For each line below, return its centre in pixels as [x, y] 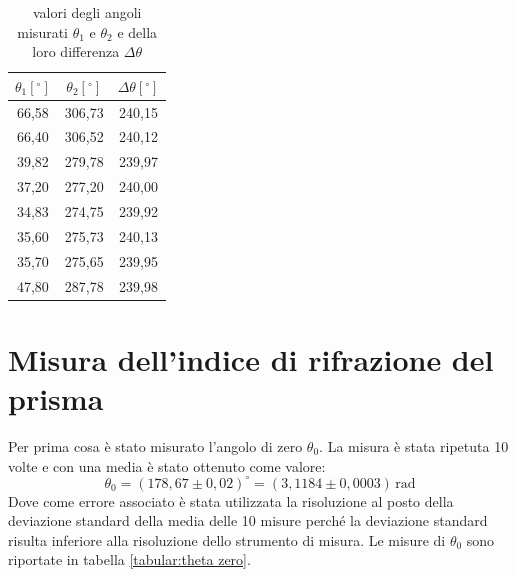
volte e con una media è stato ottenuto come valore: [167, 465]
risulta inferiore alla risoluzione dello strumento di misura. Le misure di [227, 539]
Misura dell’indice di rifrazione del [251, 358]
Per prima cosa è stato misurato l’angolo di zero [155, 445]
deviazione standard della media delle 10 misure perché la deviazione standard [248, 520]
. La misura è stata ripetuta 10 [414, 445]
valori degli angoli [87, 12]
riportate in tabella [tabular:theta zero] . [129, 559]
